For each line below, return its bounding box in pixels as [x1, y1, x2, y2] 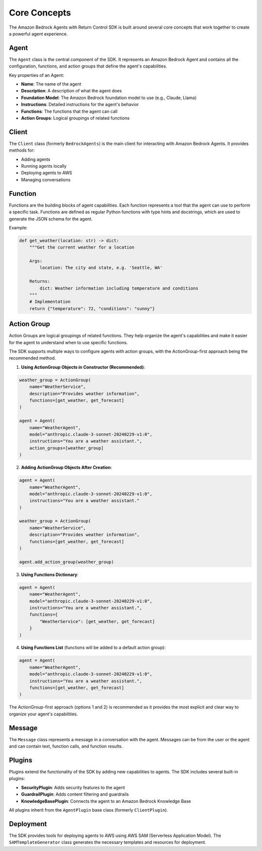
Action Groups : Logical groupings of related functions [21, 115, 130, 121]
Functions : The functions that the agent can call [21, 108, 118, 114]
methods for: [9, 147, 35, 153]
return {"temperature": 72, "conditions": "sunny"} [29, 306, 155, 311]
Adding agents [21, 156, 50, 162]
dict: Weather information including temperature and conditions [39, 285, 198, 291]
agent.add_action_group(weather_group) [19, 559, 114, 565]
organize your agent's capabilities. [9, 711, 78, 717]
